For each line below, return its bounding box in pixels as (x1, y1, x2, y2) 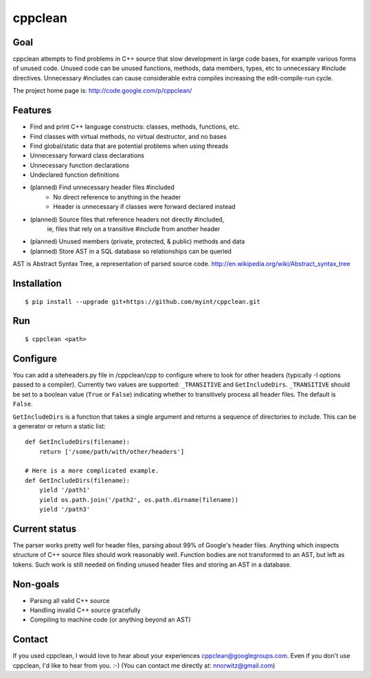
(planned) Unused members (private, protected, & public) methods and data (30, 237, 245, 245)
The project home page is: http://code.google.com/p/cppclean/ (12, 87, 192, 95)
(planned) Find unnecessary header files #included (30, 183, 175, 192)
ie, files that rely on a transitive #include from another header (47, 225, 221, 233)
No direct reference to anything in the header (53, 193, 181, 201)
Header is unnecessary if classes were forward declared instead (53, 203, 236, 211)
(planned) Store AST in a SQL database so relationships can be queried (30, 247, 232, 255)
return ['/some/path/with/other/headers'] (38, 448, 185, 455)
